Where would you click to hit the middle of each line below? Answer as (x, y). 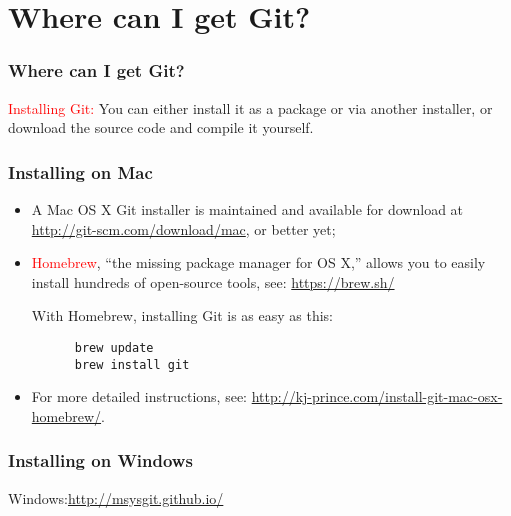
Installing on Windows (100, 460)
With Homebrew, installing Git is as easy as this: (182, 315)
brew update (114, 347)
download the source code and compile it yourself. (161, 127)
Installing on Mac (80, 171)
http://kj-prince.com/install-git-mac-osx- (377, 396)
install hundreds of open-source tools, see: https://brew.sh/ (213, 281)
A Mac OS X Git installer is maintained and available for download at (247, 209)
